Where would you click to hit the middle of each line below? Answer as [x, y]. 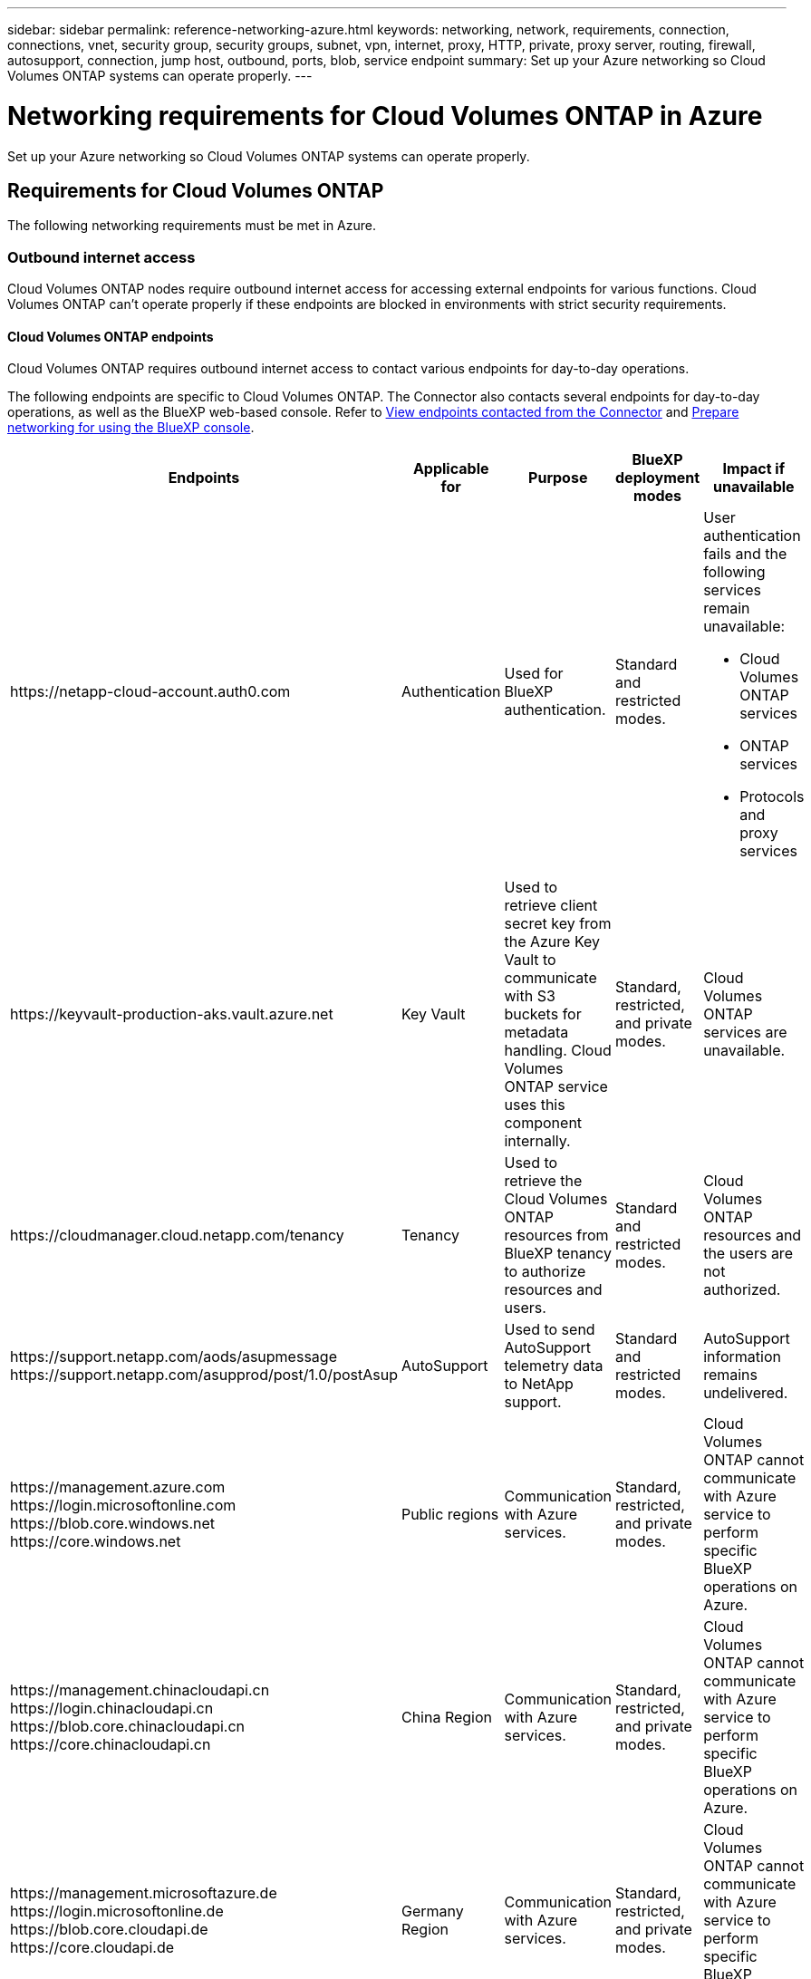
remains [731, 1375]
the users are [748, 1254]
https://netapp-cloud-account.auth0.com [150, 692]
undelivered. [746, 1393]
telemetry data [554, 1366]
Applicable [451, 469]
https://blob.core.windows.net [113, 1524]
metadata [536, 1033]
